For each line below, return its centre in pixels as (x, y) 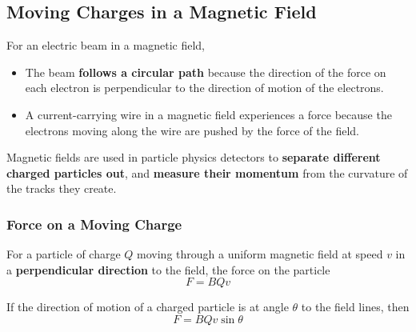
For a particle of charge (64, 254)
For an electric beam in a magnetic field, (106, 45)
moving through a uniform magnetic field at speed (260, 254)
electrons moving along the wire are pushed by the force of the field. (192, 130)
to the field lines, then (355, 307)
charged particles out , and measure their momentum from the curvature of (207, 172)
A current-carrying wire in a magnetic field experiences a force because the (208, 114)
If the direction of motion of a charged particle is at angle (148, 307)
